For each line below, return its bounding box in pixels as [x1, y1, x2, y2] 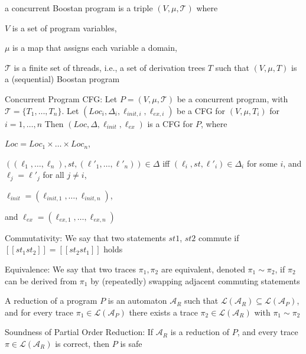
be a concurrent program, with [177, 92, 288, 105]
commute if [198, 231, 239, 243]
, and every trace [237, 326, 298, 338]
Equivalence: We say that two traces [5, 262, 136, 275]
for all [43, 168, 64, 181]
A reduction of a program [5, 294, 97, 307]
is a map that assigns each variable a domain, [12, 41, 177, 54]
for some [246, 157, 278, 169]
